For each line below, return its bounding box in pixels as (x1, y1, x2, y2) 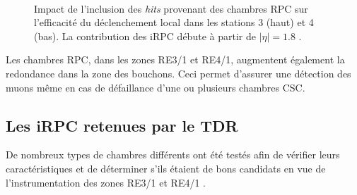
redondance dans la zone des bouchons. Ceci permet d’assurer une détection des (6, 65, 351, 80)
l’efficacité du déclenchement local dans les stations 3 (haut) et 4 (34, 15, 314, 30)
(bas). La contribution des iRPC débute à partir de (34, 28, 256, 43)
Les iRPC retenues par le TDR (6, 114, 238, 136)
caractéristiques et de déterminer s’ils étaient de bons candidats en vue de (6, 161, 326, 175)
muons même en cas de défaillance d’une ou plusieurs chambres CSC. (6, 80, 305, 94)
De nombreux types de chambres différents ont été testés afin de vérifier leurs (6, 147, 340, 162)
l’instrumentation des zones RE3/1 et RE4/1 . (6, 175, 206, 189)
